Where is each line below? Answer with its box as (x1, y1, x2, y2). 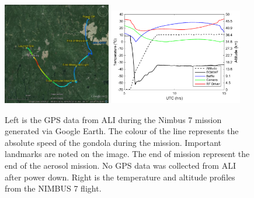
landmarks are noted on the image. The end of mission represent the (5, 148, 250, 160)
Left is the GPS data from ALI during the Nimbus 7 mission (5, 113, 222, 125)
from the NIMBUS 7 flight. (5, 182, 102, 194)
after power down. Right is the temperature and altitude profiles (5, 170, 235, 183)
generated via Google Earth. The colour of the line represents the (5, 125, 239, 137)
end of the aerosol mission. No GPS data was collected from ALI (5, 159, 236, 171)
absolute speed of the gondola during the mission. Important (5, 136, 222, 148)
